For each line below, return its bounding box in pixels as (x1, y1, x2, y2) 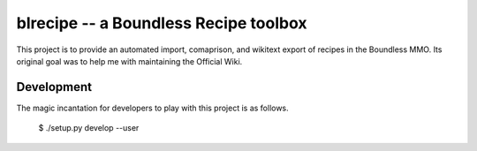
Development (16, 79, 93, 94)
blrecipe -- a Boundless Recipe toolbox (16, 13, 308, 33)
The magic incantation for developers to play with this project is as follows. (16, 102, 289, 113)
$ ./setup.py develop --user (38, 123, 140, 133)
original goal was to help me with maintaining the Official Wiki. (16, 56, 243, 66)
